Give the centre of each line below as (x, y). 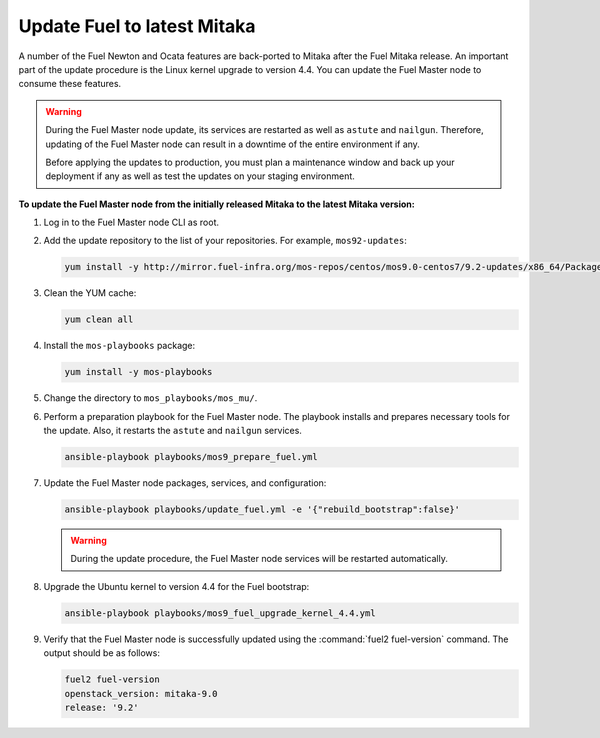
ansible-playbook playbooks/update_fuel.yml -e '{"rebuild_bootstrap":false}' (262, 509)
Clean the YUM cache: (90, 293)
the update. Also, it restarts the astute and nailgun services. (172, 431)
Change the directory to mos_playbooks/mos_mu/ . (150, 398)
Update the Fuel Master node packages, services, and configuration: (185, 483)
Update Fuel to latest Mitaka (137, 26)
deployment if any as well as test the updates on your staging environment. (200, 176)
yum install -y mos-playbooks (138, 372)
